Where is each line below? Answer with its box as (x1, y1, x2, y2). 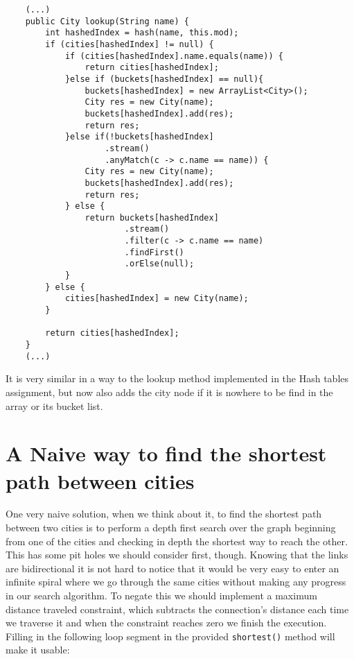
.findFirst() (124, 247, 184, 257)
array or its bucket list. (6, 398, 103, 413)
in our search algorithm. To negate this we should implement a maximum (6, 588, 317, 602)
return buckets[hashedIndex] (85, 212, 219, 223)
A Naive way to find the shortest (6, 439, 327, 468)
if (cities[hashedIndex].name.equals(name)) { (64, 51, 283, 61)
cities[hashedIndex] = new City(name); (64, 293, 249, 304)
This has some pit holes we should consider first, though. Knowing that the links (6, 547, 348, 562)
